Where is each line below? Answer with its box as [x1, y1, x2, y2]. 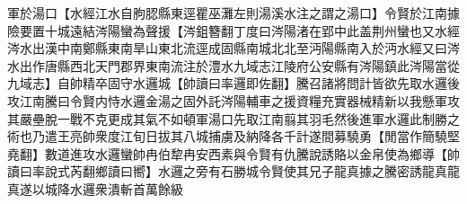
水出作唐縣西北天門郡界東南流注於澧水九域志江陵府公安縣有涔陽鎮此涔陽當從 [7, 56, 460, 75]
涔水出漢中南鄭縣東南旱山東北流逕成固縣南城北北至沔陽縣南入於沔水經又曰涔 [7, 39, 460, 58]
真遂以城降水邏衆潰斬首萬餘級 [7, 179, 183, 198]
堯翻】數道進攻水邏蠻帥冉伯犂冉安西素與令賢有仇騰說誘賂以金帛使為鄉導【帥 [7, 144, 460, 163]
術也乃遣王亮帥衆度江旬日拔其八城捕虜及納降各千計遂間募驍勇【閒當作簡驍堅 [7, 127, 460, 146]
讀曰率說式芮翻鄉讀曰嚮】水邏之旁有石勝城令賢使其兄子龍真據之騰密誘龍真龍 [7, 162, 460, 181]
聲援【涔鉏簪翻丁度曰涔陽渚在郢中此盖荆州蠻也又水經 [145, 21, 460, 40]
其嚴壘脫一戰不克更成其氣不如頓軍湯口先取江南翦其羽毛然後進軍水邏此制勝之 [7, 109, 460, 128]
